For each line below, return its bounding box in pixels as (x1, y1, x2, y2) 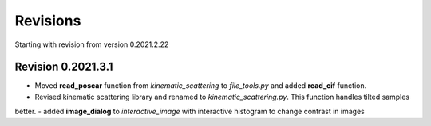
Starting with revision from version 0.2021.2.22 (14, 40, 169, 49)
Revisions (14, 12, 81, 29)
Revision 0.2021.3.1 (14, 60, 113, 74)
